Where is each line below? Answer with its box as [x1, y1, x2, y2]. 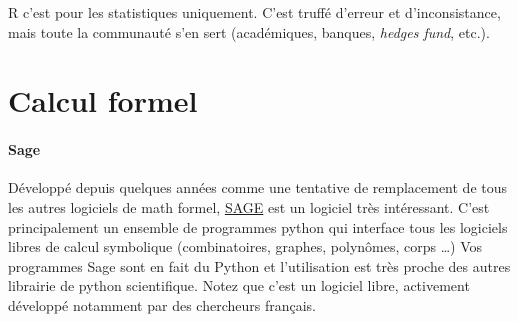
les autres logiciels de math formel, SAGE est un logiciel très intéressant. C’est [8, 196, 490, 217]
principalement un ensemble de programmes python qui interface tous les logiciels [8, 216, 508, 237]
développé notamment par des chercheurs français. [8, 294, 316, 315]
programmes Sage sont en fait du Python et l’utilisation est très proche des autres [8, 255, 511, 276]
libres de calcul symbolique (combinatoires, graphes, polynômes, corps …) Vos [8, 236, 483, 257]
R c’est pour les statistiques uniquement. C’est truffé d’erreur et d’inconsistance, [8, 2, 501, 22]
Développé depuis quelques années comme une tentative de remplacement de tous [8, 177, 508, 198]
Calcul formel [8, 80, 198, 121]
